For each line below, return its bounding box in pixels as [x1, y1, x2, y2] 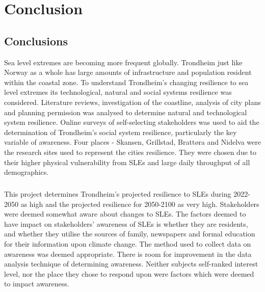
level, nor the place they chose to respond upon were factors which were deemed [4, 268, 254, 279]
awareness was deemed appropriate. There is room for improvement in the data [4, 248, 252, 259]
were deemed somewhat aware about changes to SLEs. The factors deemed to [4, 208, 246, 219]
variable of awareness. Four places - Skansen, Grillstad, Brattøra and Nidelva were [4, 137, 261, 147]
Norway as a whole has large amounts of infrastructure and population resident [4, 67, 252, 77]
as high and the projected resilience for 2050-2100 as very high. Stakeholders [20, 198, 259, 209]
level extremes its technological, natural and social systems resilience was [4, 87, 232, 97]
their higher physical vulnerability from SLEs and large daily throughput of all [4, 156, 250, 167]
